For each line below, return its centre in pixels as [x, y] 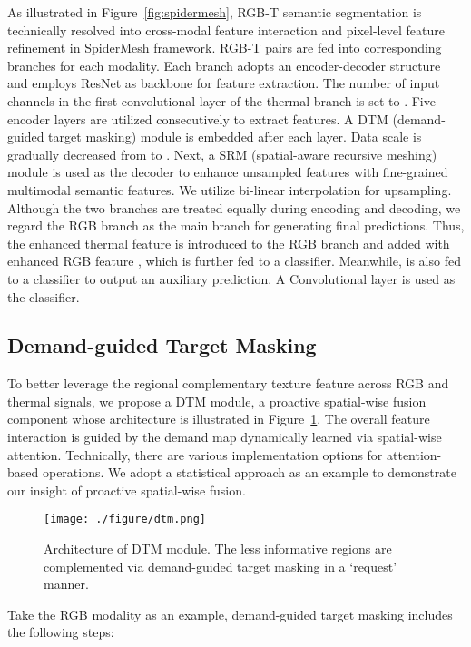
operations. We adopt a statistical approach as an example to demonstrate [249, 472]
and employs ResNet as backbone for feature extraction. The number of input [224, 83]
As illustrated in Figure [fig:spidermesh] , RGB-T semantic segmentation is [215, 12]
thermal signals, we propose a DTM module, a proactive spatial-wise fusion [217, 401]
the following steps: [61, 632]
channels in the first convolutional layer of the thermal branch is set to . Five [221, 100]
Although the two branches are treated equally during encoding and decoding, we [234, 207]
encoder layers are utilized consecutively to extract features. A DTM [198, 118]
